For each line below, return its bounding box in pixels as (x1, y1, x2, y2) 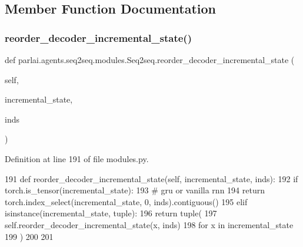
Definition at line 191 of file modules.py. (5, 152, 149, 164)
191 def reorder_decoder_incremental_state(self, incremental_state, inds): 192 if (5, 172, 298, 185)
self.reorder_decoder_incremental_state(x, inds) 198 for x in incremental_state (5, 218, 294, 230)
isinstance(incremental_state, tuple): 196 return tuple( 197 (5, 207, 217, 219)
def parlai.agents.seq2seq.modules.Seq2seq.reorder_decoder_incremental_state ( (5, 54, 295, 65)
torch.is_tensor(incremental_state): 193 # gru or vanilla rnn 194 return (5, 184, 265, 196)
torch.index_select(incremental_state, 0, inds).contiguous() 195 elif (5, 195, 248, 208)
